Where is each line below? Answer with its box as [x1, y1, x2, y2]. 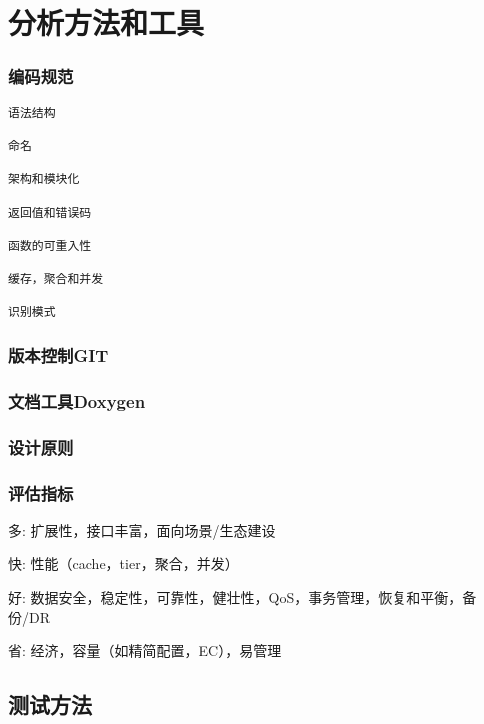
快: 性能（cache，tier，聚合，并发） [8, 553, 239, 574]
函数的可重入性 [8, 238, 92, 253]
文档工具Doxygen [8, 388, 146, 413]
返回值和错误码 [8, 205, 92, 220]
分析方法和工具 [8, 2, 205, 43]
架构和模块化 [8, 172, 80, 187]
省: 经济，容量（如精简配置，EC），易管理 [8, 640, 282, 661]
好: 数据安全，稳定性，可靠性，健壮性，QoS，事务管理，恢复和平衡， [8, 587, 463, 608]
